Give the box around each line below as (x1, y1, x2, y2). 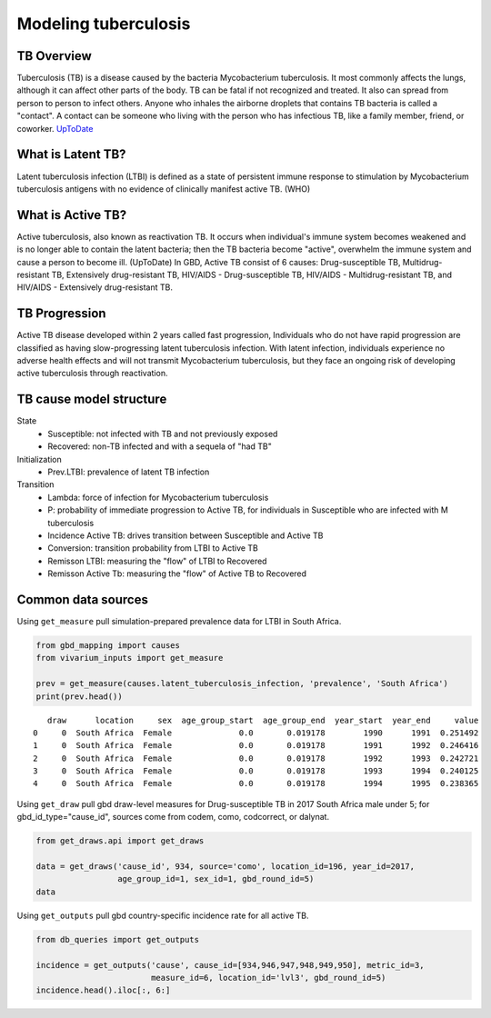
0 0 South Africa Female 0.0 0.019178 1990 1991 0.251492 (33, 727, 479, 738)
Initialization (16, 454, 63, 464)
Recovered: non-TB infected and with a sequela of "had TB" (47, 441, 273, 452)
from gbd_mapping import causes (35, 640, 181, 650)
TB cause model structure (16, 392, 167, 407)
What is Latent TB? (16, 146, 126, 163)
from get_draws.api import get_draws (35, 836, 205, 846)
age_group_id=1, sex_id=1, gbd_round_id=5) (116, 873, 315, 884)
